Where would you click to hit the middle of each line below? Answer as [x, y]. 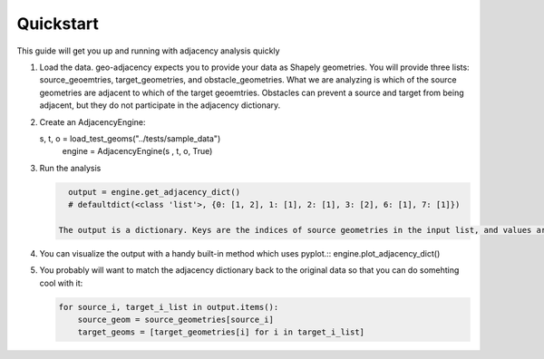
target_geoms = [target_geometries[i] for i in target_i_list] [221, 332]
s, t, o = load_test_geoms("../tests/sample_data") [130, 138]
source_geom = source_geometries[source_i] [175, 319]
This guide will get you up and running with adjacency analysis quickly [148, 51]
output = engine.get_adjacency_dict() [154, 192]
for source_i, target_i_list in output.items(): [169, 307]
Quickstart [58, 24]
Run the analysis [70, 168]
